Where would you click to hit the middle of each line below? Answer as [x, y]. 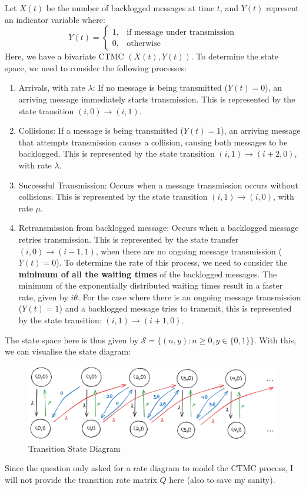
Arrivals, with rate [52, 87]
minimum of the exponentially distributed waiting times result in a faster [151, 285]
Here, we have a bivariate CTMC [64, 56]
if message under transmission [181, 32]
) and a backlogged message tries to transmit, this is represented [175, 308]
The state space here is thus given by [72, 340]
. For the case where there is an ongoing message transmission [189, 297]
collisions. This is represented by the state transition [113, 196]
